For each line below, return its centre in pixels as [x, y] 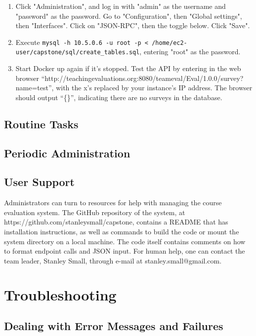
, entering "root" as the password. [190, 52]
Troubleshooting [60, 294]
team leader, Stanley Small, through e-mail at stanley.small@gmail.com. [113, 260]
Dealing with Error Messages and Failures [114, 326]
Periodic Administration [67, 153]
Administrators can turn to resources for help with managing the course [113, 203]
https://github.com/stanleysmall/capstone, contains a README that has [116, 222]
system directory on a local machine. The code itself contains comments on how [125, 241]
